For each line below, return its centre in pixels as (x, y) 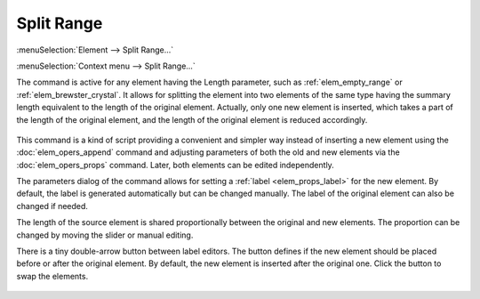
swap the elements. (52, 276)
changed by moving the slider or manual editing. (105, 235)
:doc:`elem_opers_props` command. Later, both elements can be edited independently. (176, 165)
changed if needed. (52, 206)
